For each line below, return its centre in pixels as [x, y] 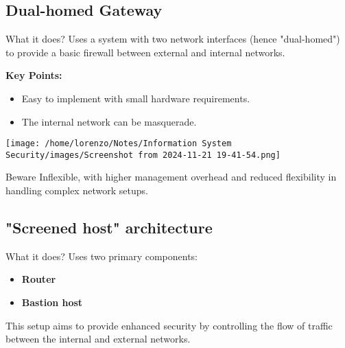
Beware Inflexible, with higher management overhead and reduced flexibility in [171, 177]
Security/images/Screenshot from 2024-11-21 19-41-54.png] [143, 155]
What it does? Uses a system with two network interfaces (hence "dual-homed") [173, 39]
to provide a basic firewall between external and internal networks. [145, 52]
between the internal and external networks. [98, 339]
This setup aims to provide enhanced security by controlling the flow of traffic [169, 325]
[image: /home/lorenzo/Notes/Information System [119, 144]
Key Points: [34, 75]
